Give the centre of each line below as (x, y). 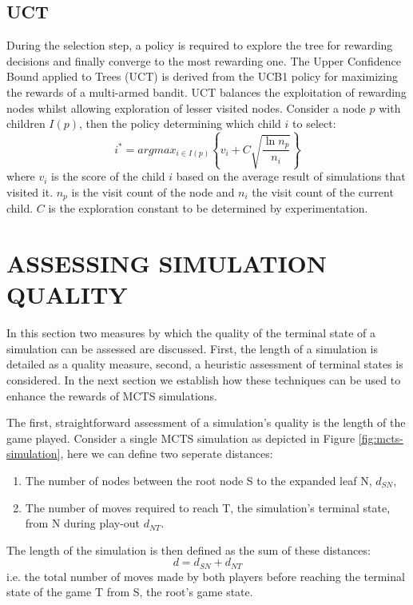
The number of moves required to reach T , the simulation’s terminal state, (208, 507)
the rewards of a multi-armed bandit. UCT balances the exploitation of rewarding (206, 92)
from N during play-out (83, 523)
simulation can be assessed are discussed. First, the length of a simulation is (193, 348)
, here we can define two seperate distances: (167, 454)
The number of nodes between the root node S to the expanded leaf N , (199, 480)
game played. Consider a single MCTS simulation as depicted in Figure (181, 438)
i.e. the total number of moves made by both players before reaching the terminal (206, 576)
